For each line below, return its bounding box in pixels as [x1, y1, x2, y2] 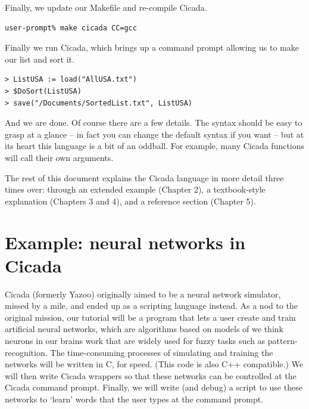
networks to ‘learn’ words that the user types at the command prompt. [5, 392, 264, 405]
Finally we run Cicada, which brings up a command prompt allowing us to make [5, 41, 299, 54]
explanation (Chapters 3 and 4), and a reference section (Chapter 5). [5, 194, 256, 207]
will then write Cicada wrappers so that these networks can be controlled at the [5, 369, 296, 382]
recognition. [5, 346, 48, 358]
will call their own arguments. [5, 151, 114, 163]
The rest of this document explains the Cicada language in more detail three [5, 171, 284, 184]
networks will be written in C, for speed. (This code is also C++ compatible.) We [5, 358, 303, 370]
